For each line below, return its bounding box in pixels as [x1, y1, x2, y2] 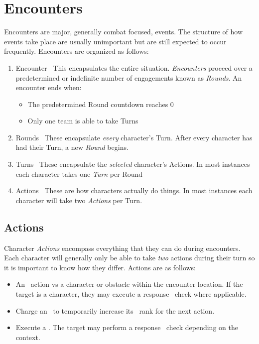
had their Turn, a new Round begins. [15, 142, 129, 152]
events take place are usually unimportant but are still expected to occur [4, 36, 227, 46]
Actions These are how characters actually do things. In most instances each [15, 185, 253, 196]
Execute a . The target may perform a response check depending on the [15, 322, 238, 333]
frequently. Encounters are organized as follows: [4, 46, 149, 56]
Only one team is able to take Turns [27, 115, 138, 126]
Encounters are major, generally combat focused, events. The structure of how [4, 26, 243, 37]
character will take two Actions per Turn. [15, 195, 142, 205]
